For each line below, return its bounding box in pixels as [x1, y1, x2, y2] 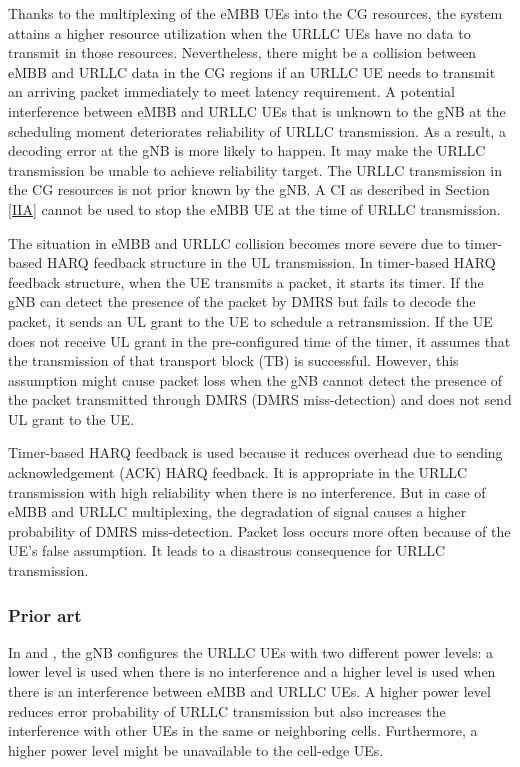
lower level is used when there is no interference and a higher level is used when [8, 661, 496, 682]
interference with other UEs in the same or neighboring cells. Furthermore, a [8, 720, 478, 741]
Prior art [8, 602, 82, 627]
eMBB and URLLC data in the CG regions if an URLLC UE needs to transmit [8, 61, 496, 82]
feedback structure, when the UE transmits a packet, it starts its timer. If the [8, 271, 484, 292]
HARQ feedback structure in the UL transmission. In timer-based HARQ [46, 252, 496, 273]
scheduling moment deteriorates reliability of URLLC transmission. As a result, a [8, 120, 506, 141]
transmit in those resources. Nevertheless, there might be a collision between [8, 42, 477, 63]
